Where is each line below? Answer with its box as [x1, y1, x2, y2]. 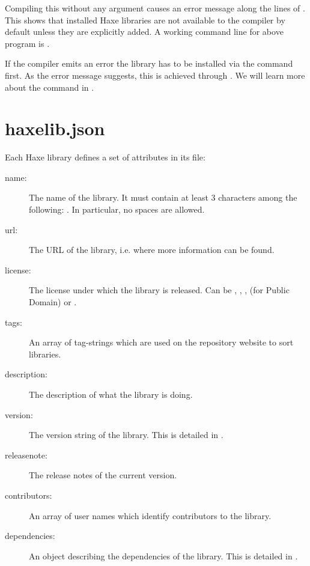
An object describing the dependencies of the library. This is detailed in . [29, 549, 298, 562]
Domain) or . [29, 296, 77, 308]
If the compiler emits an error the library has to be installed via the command [5, 57, 293, 70]
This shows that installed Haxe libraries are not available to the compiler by [5, 13, 285, 26]
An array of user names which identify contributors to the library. [29, 509, 272, 522]
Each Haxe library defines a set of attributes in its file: [5, 151, 205, 163]
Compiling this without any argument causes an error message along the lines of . [5, 2, 305, 14]
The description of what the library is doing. [29, 388, 193, 400]
